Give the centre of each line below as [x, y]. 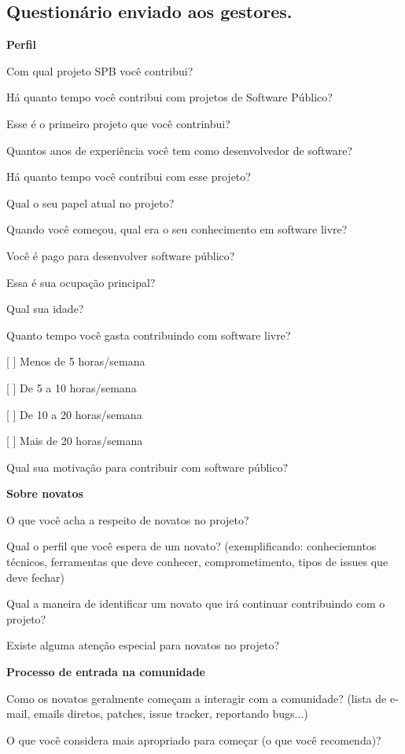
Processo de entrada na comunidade [106, 672]
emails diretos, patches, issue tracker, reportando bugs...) [171, 714]
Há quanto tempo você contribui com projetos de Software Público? [169, 97]
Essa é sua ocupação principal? [81, 282]
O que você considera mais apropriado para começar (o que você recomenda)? [194, 739]
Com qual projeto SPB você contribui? [100, 70]
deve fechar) [35, 577]
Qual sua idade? [45, 309]
